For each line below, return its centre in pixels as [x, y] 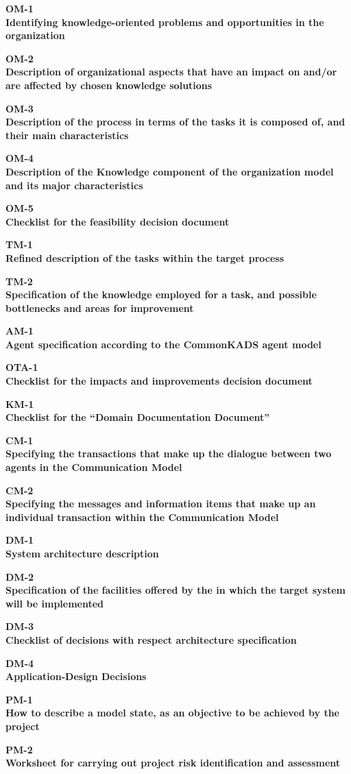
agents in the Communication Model [94, 467]
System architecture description [82, 553]
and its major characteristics [74, 185]
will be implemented [55, 603]
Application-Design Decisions [76, 676]
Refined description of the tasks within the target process [145, 257]
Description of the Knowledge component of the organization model [170, 171]
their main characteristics [67, 135]
